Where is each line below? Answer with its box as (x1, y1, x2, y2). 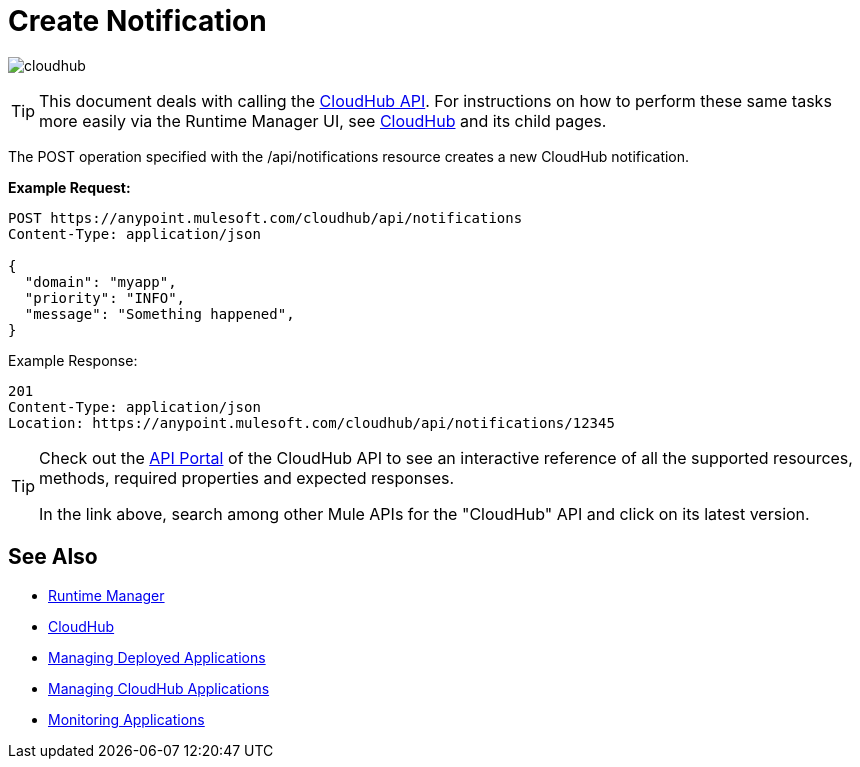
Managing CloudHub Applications (48, 679, 270, 697)
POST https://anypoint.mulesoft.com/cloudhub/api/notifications (8, 209, 523, 226)
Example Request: (8, 178, 131, 196)
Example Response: (8, 351, 138, 369)
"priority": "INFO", (24, 289, 186, 306)
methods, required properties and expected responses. (39, 467, 455, 488)
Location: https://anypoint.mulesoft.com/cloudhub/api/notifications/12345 (8, 414, 615, 431)
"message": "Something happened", (24, 305, 295, 322)
